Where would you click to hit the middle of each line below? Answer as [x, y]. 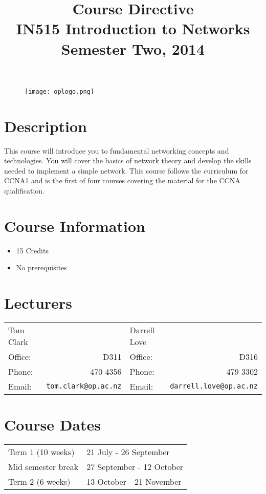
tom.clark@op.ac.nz [84, 386]
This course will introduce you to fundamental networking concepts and [117, 150]
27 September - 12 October [135, 467]
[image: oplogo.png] [60, 91]
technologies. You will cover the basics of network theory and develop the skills [128, 160]
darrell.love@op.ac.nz [214, 386]
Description [46, 126]
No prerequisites [41, 267]
